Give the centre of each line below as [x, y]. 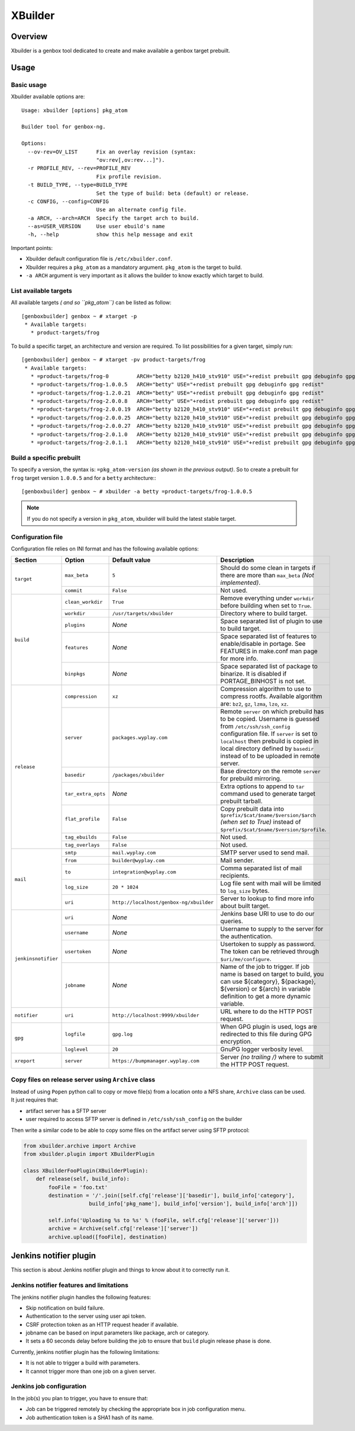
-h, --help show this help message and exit [110, 235]
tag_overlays [82, 845]
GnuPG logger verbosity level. [262, 1049]
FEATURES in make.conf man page [269, 651]
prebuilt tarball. [241, 801]
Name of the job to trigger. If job [265, 967]
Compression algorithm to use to [266, 689]
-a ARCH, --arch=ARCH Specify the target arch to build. [113, 218]
